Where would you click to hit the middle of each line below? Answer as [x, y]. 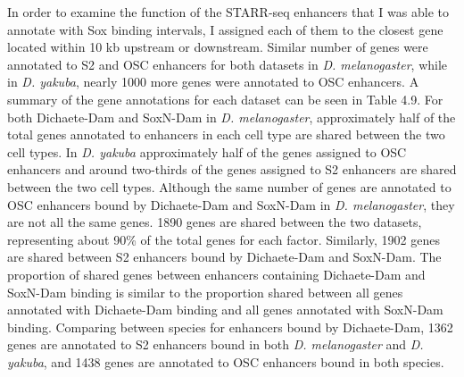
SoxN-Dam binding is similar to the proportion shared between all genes [205, 292]
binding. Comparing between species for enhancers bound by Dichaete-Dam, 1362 [230, 327]
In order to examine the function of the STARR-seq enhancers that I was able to [228, 12]
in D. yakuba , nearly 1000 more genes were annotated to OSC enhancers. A [213, 82]
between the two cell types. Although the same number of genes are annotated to [229, 186]
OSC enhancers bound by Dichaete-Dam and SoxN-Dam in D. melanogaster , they [231, 204]
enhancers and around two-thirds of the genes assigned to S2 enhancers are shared [232, 169]
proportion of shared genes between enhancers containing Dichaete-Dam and [216, 274]
